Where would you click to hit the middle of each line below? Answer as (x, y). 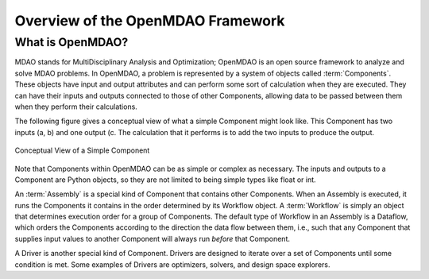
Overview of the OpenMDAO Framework (150, 21)
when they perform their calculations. (76, 107)
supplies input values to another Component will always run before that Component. (152, 238)
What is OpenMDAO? (71, 42)
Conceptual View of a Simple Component (82, 150)
